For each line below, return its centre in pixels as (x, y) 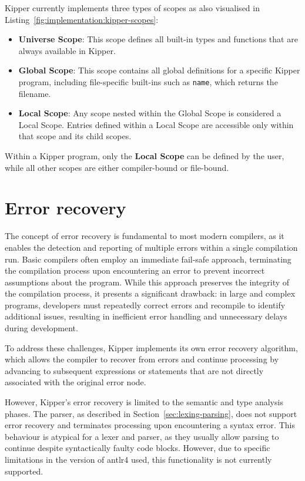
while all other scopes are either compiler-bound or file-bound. (117, 167)
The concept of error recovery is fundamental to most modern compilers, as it (145, 236)
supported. (24, 471)
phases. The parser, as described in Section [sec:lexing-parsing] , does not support (151, 413)
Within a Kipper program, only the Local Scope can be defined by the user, (145, 156)
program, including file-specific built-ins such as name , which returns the (148, 81)
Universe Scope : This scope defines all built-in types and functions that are (158, 39)
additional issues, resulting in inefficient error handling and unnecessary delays (146, 316)
